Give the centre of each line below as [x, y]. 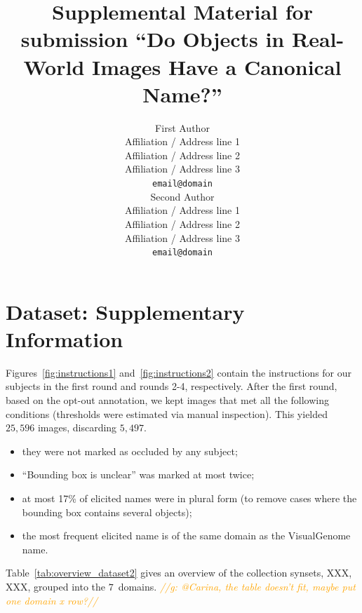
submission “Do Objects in [153, 39]
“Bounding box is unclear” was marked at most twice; [138, 474]
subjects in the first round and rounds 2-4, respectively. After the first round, [172, 386]
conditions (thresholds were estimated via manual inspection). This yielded [167, 413]
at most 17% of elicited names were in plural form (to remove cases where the [189, 498]
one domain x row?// [52, 600]
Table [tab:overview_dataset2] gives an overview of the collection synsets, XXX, [179, 573]
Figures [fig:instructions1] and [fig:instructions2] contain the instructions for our [179, 372]
